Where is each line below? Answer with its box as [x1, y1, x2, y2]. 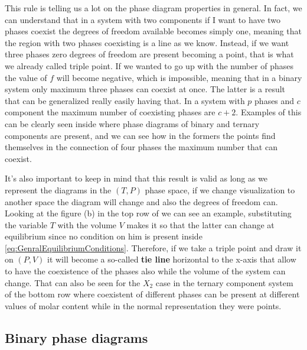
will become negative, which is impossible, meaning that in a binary [56, 71, 302, 83]
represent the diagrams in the [5, 183, 112, 196]
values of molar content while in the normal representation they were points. [5, 299, 282, 312]
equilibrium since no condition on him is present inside [5, 230, 203, 242]
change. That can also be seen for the [5, 276, 141, 289]
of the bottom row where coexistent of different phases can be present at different [5, 288, 300, 300]
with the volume [57, 218, 117, 231]
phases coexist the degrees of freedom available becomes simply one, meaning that [5, 25, 302, 37]
